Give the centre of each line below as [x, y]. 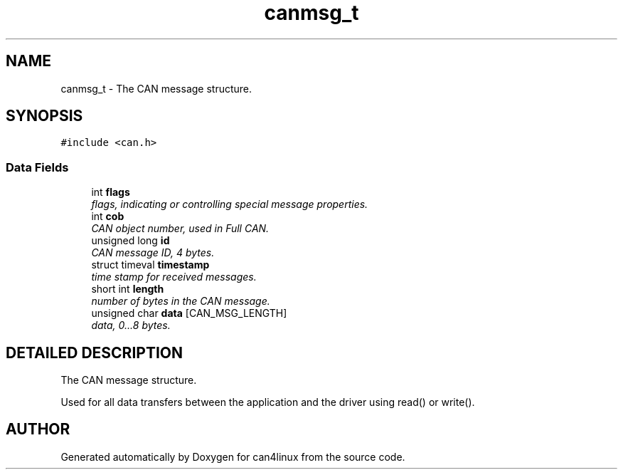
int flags [111, 192]
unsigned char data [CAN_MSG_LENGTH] [189, 313]
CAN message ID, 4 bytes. [153, 253]
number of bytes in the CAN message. [181, 301]
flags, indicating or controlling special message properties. [230, 204]
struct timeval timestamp [150, 265]
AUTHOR [38, 429]
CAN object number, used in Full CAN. [180, 229]
